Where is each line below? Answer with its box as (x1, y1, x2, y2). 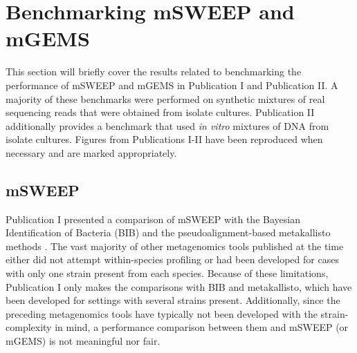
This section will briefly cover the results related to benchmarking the (6, 64, 302, 79)
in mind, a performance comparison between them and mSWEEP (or (55, 320, 349, 334)
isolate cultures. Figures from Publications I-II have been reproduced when (6, 132, 323, 146)
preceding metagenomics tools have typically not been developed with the (6, 306, 318, 321)
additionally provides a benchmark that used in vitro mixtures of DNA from (6, 118, 329, 133)
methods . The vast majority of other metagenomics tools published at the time (6, 238, 344, 253)
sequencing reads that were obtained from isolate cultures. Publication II (6, 105, 315, 120)
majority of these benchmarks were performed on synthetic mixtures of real (6, 91, 325, 106)
